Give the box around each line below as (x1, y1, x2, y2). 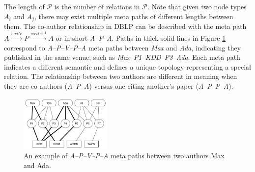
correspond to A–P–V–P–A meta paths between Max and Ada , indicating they (4, 42, 241, 52)
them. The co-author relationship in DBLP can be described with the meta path (4, 21, 247, 31)
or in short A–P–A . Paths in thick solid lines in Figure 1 (56, 32, 226, 43)
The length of (4, 1, 45, 11)
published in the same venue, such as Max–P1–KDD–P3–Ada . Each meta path (4, 52, 240, 62)
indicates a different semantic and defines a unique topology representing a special (4, 61, 251, 72)
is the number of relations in (54, 1, 140, 11)
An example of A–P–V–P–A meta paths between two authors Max (24, 150, 225, 161)
